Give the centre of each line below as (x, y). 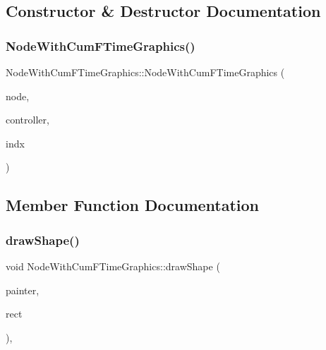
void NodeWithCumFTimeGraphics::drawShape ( (113, 266)
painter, (23, 290)
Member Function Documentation (133, 205)
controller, (28, 120)
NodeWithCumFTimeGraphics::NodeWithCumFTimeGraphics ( (145, 72)
